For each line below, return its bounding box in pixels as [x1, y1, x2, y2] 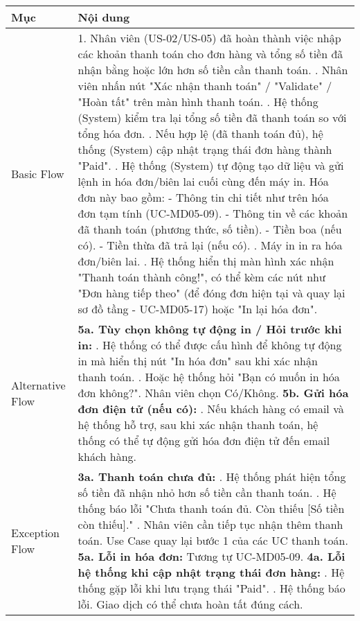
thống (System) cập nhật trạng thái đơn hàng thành [78, 141, 332, 157]
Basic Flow [11, 165, 64, 182]
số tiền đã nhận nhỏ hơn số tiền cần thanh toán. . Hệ [78, 484, 336, 500]
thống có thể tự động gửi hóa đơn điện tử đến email [78, 432, 330, 448]
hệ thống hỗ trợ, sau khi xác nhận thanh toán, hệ [78, 417, 318, 432]
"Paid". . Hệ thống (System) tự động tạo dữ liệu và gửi [78, 157, 344, 173]
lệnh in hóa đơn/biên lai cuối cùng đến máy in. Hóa [78, 173, 329, 189]
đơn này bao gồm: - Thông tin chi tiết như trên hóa [78, 189, 329, 205]
